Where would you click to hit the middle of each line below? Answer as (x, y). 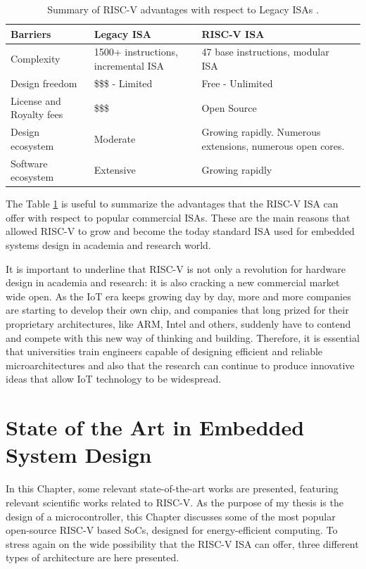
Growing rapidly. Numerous (261, 132)
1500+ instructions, (136, 52)
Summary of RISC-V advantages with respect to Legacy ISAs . (183, 9)
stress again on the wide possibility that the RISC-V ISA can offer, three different (182, 543)
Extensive (115, 170)
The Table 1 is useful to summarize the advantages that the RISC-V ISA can (172, 204)
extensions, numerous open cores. (273, 145)
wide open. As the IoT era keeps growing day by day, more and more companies (178, 296)
